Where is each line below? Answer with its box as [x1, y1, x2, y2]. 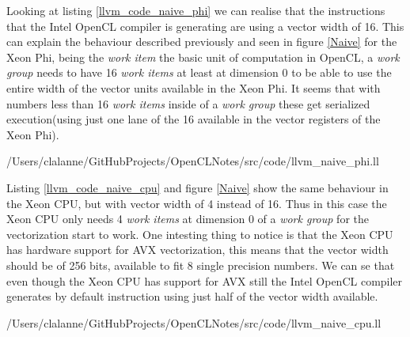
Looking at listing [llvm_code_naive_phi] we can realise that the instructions [6, 2, 385, 18]
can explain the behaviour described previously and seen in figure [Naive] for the [6, 33, 397, 50]
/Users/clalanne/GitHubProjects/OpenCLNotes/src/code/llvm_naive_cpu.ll [6, 314, 382, 331]
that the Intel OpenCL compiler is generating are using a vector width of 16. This [6, 17, 404, 34]
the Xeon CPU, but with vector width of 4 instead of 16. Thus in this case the [6, 195, 387, 211]
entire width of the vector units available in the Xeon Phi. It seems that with [6, 79, 381, 96]
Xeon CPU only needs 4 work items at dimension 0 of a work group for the [6, 210, 369, 227]
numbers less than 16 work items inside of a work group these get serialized [6, 95, 370, 112]
